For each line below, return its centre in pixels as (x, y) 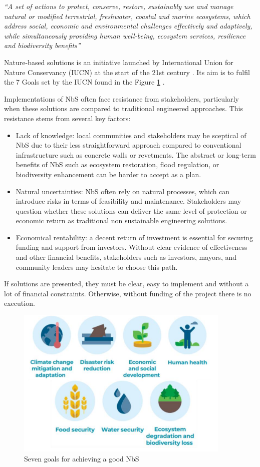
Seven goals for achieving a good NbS (82, 458)
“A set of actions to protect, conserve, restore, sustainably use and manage (119, 6)
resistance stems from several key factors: (67, 118)
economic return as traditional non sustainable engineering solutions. (121, 220)
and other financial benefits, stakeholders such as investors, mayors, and (126, 257)
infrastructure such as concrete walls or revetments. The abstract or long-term (136, 154)
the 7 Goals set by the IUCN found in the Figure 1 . (84, 82)
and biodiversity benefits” (42, 45)
